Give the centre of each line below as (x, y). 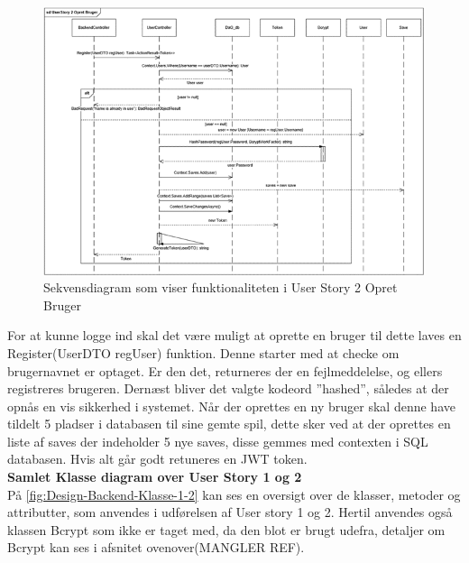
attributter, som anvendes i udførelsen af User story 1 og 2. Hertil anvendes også (230, 512)
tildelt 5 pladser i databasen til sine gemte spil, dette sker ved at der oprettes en (229, 424)
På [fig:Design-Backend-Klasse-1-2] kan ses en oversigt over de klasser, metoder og (234, 494)
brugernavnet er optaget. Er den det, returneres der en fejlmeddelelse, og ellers (225, 370)
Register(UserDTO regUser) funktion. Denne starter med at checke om (203, 352)
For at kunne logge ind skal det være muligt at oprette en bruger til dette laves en (234, 335)
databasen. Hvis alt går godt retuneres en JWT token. (157, 459)
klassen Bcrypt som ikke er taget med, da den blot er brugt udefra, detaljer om (226, 529)
